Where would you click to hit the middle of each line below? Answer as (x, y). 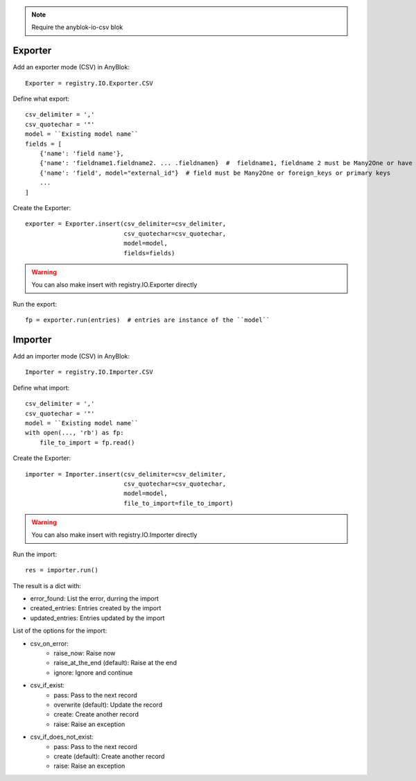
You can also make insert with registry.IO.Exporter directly (114, 285)
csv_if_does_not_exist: (62, 737)
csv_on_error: (49, 643)
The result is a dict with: (47, 585)
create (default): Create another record (109, 756)
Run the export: (35, 304)
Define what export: (41, 99)
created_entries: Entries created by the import (96, 608)
